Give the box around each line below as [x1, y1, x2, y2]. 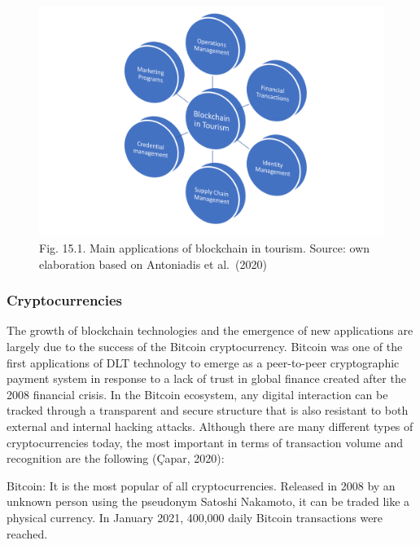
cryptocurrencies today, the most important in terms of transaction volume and [7, 433, 404, 451]
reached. [7, 525, 48, 542]
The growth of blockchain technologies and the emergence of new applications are [7, 322, 413, 339]
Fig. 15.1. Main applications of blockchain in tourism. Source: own [39, 239, 370, 256]
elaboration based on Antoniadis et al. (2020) [39, 255, 267, 272]
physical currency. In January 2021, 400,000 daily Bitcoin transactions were [7, 508, 383, 525]
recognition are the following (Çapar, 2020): [7, 450, 225, 467]
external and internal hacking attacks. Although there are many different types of [7, 417, 413, 434]
